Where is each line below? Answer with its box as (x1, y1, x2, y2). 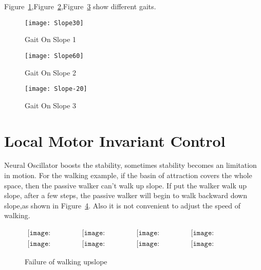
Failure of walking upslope (25, 256, 107, 267)
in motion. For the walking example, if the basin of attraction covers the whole (4, 170, 252, 181)
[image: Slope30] (25, 19, 84, 27)
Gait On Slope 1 (25, 34, 77, 45)
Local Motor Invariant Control (4, 130, 226, 151)
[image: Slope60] (25, 52, 84, 60)
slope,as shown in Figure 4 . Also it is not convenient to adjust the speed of (4, 200, 241, 210)
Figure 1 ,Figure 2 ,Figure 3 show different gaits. (4, 1, 156, 11)
